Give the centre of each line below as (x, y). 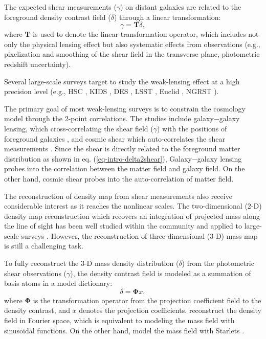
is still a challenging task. (44, 246)
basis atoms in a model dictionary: (58, 283)
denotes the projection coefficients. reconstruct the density (170, 310)
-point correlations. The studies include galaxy (141, 118)
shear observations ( (36, 273)
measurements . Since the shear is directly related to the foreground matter (122, 149)
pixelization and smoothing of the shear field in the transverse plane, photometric (132, 54)
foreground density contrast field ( (58, 17)
